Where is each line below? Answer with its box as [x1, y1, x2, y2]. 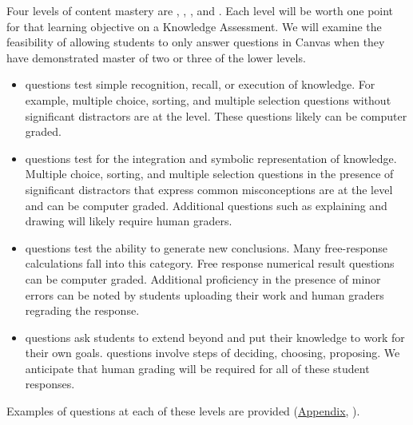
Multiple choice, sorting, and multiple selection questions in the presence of [25, 165, 394, 182]
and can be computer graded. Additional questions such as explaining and [25, 197, 387, 213]
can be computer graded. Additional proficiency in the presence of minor [25, 270, 381, 287]
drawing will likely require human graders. [25, 212, 232, 229]
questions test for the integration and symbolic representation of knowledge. [25, 149, 397, 166]
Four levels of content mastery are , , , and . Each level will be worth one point [6, 2, 394, 18]
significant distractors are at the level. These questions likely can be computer [25, 107, 407, 124]
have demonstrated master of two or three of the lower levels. [6, 49, 306, 66]
